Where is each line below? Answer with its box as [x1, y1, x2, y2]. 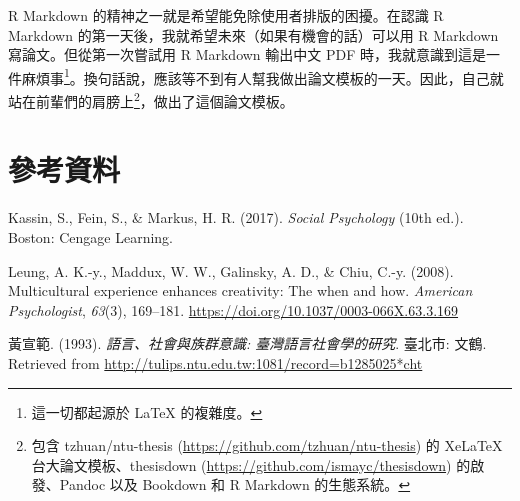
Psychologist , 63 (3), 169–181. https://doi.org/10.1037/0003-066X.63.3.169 [8, 299, 459, 320]
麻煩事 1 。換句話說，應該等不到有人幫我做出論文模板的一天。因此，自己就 [21, 64, 504, 88]
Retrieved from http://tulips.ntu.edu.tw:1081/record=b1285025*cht [8, 352, 423, 373]
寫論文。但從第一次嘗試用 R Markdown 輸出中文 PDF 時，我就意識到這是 [8, 44, 486, 65]
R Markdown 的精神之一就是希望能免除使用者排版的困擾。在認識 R [8, 5, 444, 25]
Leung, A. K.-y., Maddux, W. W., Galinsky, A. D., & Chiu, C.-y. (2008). [8, 260, 454, 281]
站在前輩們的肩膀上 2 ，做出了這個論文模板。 [8, 88, 294, 111]
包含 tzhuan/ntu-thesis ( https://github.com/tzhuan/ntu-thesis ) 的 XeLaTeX [31, 435, 503, 456]
